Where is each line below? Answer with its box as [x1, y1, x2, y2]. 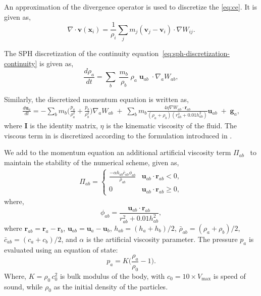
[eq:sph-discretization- [162, 47, 230, 58]
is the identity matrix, [30, 120, 98, 130]
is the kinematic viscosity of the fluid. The [106, 120, 237, 130]
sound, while [4, 281, 43, 291]
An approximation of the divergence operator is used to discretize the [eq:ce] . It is [4, 2, 257, 12]
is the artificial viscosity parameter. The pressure [86, 233, 238, 244]
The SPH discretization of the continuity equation [4, 47, 159, 58]
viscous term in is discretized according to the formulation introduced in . [4, 130, 232, 140]
